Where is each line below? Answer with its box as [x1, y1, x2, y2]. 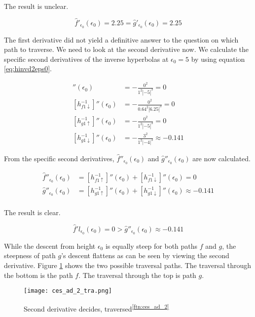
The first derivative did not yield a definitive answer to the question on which [4, 34, 239, 45]
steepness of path [4, 250, 56, 261]
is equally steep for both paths [105, 240, 198, 251]
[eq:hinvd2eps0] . [4, 63, 52, 74]
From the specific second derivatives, [4, 153, 114, 163]
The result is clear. [4, 207, 61, 218]
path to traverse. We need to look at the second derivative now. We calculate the [4, 44, 249, 54]
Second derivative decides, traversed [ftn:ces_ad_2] [24, 302, 169, 314]
